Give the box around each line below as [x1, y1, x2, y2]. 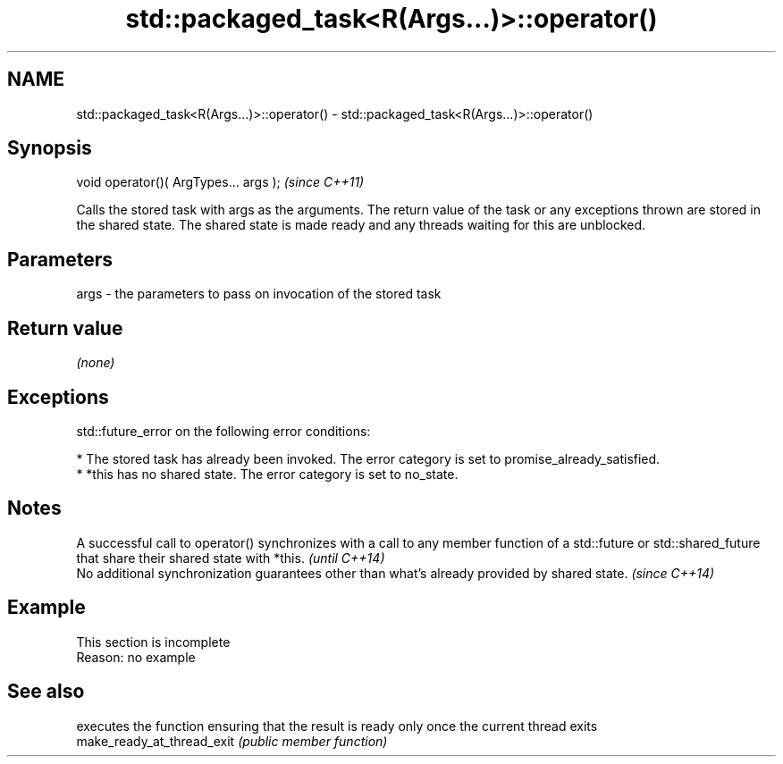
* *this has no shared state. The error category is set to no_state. [76, 466, 459, 482]
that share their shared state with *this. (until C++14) [76, 550, 385, 566]
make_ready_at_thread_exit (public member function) [76, 733, 388, 749]
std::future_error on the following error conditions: [76, 423, 371, 439]
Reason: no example [76, 649, 196, 665]
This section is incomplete [76, 634, 231, 650]
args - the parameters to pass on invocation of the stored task [76, 286, 442, 302]
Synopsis [7, 137, 92, 160]
